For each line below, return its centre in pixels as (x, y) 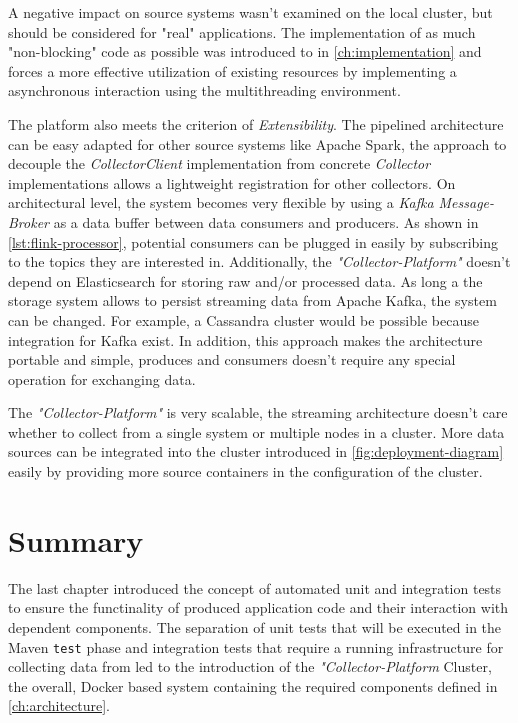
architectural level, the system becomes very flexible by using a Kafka (221, 202)
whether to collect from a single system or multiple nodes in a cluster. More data (256, 431)
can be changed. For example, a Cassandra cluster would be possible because (243, 319)
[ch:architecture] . (59, 705)
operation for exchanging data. (102, 378)
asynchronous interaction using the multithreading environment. (204, 90)
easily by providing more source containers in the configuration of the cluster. (245, 471)
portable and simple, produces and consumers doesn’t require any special (232, 359)
